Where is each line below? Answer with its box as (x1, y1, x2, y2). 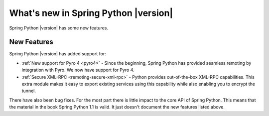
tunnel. (21, 88, 36, 94)
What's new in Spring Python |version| (9, 7, 173, 18)
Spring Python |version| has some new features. (9, 25, 109, 31)
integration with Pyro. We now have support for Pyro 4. (21, 67, 134, 73)
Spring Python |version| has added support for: (9, 51, 107, 57)
